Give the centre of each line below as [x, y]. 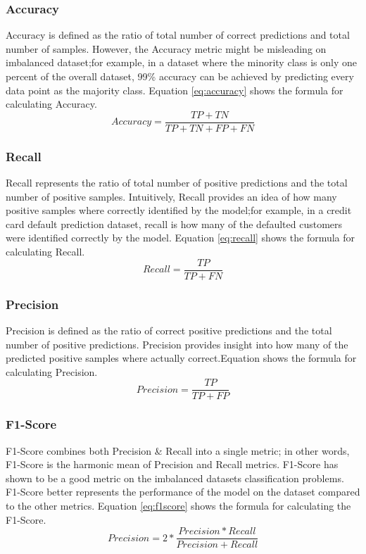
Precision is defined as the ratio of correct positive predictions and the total [169, 330]
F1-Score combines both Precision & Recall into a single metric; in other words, [178, 450]
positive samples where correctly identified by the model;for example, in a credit [179, 210]
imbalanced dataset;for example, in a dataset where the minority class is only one [182, 62]
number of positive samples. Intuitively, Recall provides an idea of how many [171, 196]
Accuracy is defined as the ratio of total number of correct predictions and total [178, 35]
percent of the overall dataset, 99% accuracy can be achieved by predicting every [180, 76]
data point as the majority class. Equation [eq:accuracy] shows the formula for [175, 90]
